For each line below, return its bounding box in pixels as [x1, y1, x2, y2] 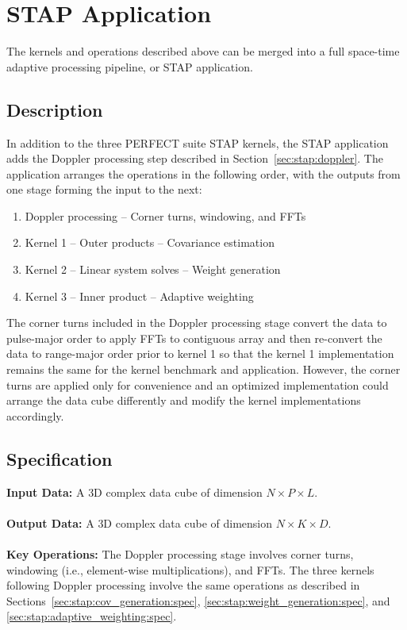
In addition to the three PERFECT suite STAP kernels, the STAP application [6, 134, 389, 151]
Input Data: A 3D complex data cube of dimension [6, 483, 263, 500]
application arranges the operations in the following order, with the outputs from [6, 165, 401, 182]
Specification [6, 446, 113, 471]
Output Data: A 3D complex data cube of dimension [6, 514, 272, 531]
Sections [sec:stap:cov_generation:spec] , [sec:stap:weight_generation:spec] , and [6, 592, 390, 609]
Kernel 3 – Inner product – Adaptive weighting [25, 287, 254, 304]
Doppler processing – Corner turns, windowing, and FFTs [25, 207, 306, 224]
